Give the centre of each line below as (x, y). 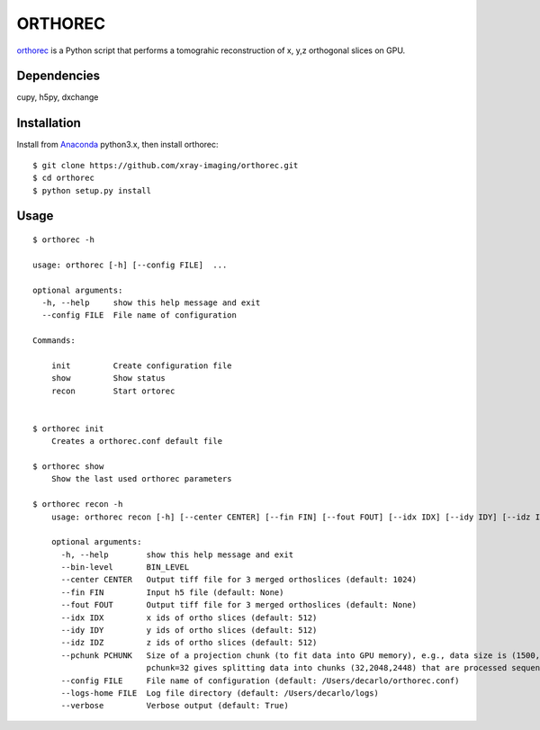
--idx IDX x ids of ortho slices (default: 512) (189, 617)
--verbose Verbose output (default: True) (175, 706)
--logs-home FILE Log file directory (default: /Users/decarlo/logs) (220, 693)
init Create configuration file (142, 365)
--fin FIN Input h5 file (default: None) (172, 592)
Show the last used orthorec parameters (142, 479)
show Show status (108, 379)
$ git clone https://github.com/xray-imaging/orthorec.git (166, 165)
